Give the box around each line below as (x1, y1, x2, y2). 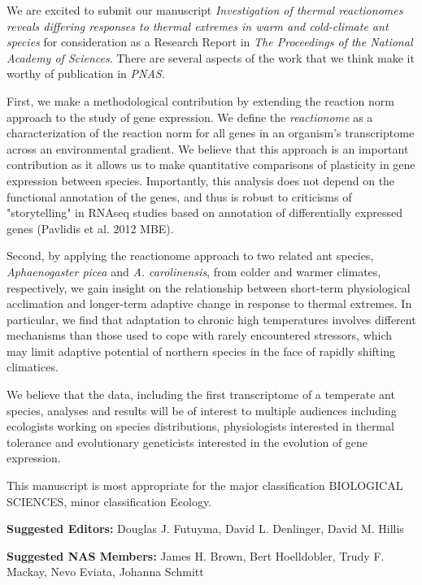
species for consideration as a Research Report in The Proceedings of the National (7, 33, 413, 50)
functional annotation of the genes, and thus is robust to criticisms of (7, 188, 352, 205)
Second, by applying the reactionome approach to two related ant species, (7, 247, 374, 264)
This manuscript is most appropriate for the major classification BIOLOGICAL (7, 477, 403, 494)
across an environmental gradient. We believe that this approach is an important (7, 140, 409, 157)
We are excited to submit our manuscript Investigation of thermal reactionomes (7, 2, 403, 18)
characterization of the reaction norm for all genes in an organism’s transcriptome (7, 124, 415, 141)
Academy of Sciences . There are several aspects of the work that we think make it (7, 49, 415, 66)
